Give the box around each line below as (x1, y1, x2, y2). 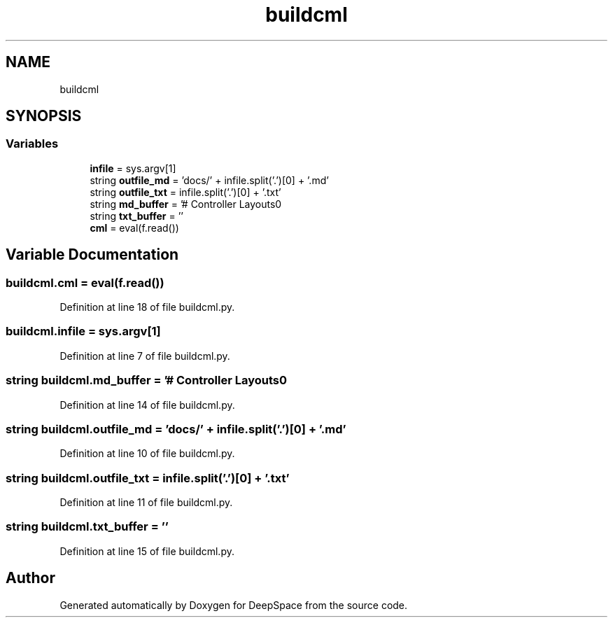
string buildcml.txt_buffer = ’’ (6, 519, 169, 534)
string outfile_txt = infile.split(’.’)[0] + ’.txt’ (90, 185, 281, 198)
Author (6, 569, 55, 587)
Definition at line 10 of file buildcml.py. (59, 447, 235, 460)
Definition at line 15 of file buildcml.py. (59, 545, 234, 557)
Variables (6, 136, 59, 151)
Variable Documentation (6, 246, 179, 264)
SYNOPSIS (6, 107, 82, 125)
